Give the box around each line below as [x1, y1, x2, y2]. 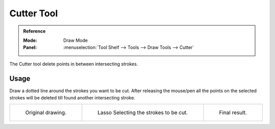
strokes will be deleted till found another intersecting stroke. [9, 95, 135, 101]
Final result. [219, 109, 247, 116]
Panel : [23, 44, 37, 50]
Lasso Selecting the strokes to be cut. [97, 109, 188, 116]
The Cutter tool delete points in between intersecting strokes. [9, 61, 139, 67]
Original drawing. [25, 109, 67, 116]
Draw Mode [63, 37, 88, 43]
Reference [23, 28, 46, 34]
